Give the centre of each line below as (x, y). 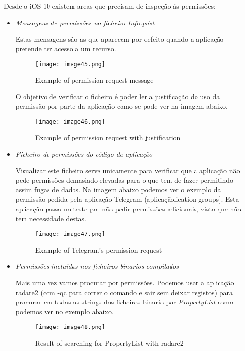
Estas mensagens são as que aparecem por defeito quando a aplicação (120, 39)
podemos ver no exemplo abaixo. (64, 311)
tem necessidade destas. (51, 218)
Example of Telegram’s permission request (98, 249)
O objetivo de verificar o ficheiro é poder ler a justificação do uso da (118, 96)
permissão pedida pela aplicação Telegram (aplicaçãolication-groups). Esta (127, 199)
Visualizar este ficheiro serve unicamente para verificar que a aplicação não (128, 170)
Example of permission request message (94, 80)
